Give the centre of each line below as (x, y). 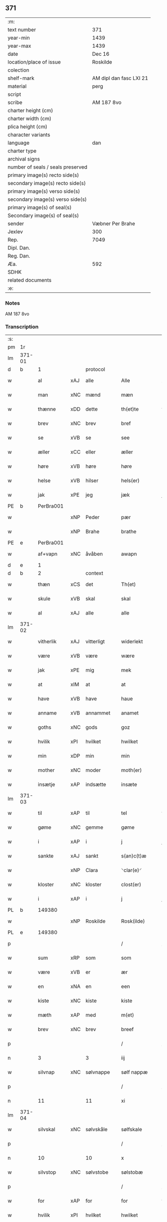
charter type (22, 151)
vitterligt (95, 642)
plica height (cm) (28, 126)
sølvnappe (98, 1072)
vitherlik (47, 642)
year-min (19, 38)
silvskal (47, 1130)
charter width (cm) (30, 118)
